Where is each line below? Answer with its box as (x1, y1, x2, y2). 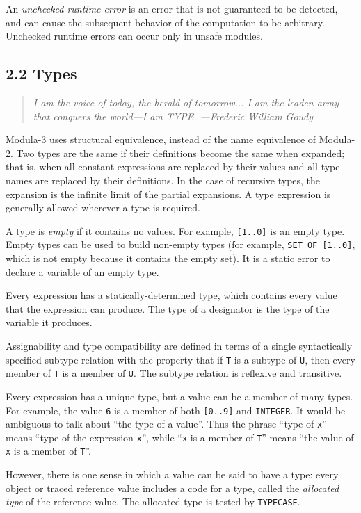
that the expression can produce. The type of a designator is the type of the (6, 301, 330, 316)
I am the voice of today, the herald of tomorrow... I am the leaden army (33, 95, 339, 109)
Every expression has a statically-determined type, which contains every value (6, 288, 337, 302)
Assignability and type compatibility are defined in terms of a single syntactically (6, 339, 353, 353)
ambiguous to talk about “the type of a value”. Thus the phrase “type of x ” (6, 416, 327, 431)
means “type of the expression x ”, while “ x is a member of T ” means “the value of (6, 430, 354, 444)
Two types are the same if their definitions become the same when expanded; (16, 145, 345, 160)
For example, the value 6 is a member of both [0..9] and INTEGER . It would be (6, 402, 346, 417)
